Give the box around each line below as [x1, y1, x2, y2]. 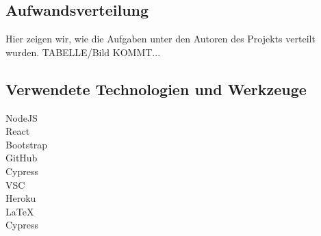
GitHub [5, 150, 38, 165]
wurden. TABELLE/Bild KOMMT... [5, 44, 161, 59]
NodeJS [5, 110, 38, 124]
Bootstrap [5, 137, 47, 151]
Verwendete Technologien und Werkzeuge [5, 78, 307, 99]
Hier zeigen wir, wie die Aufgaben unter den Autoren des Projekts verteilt [5, 31, 316, 46]
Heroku [5, 191, 36, 205]
